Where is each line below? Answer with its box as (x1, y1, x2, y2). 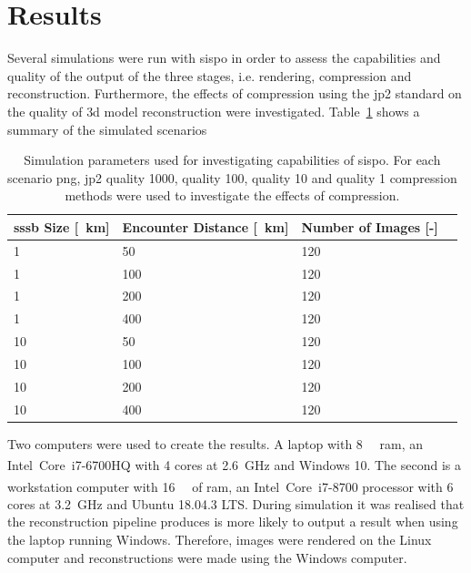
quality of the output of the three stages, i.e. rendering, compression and (7, 66, 412, 85)
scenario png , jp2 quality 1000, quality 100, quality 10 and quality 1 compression (7, 168, 457, 187)
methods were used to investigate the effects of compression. (65, 186, 400, 205)
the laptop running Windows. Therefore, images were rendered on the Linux (7, 530, 432, 548)
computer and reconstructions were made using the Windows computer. (7, 547, 407, 567)
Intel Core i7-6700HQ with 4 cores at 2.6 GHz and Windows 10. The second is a (7, 455, 461, 474)
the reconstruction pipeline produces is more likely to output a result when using (7, 512, 458, 531)
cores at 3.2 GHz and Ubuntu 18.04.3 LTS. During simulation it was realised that (7, 494, 465, 513)
